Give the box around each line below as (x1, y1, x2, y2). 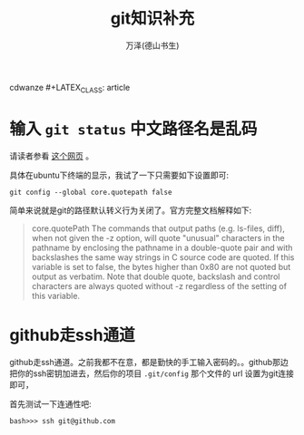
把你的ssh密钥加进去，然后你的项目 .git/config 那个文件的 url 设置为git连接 (9, 368, 295, 379)
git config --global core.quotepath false (9, 188, 172, 197)
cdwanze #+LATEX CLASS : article (9, 82, 131, 95)
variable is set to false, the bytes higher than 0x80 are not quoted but (31, 261, 291, 272)
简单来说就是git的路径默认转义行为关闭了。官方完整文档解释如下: (9, 205, 252, 216)
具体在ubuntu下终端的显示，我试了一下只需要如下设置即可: (9, 169, 230, 180)
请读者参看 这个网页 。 (9, 150, 93, 161)
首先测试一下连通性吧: (9, 398, 93, 409)
